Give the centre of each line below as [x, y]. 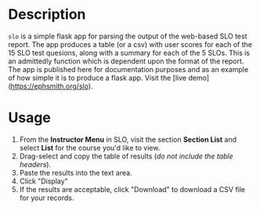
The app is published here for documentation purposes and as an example [128, 69]
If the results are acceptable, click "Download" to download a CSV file [132, 189]
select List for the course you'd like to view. [90, 147]
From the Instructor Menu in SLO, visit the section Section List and [128, 139]
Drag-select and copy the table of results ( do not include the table [126, 156]
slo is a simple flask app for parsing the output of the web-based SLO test [128, 36]
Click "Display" [43, 181]
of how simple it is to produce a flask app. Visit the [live [97, 78]
